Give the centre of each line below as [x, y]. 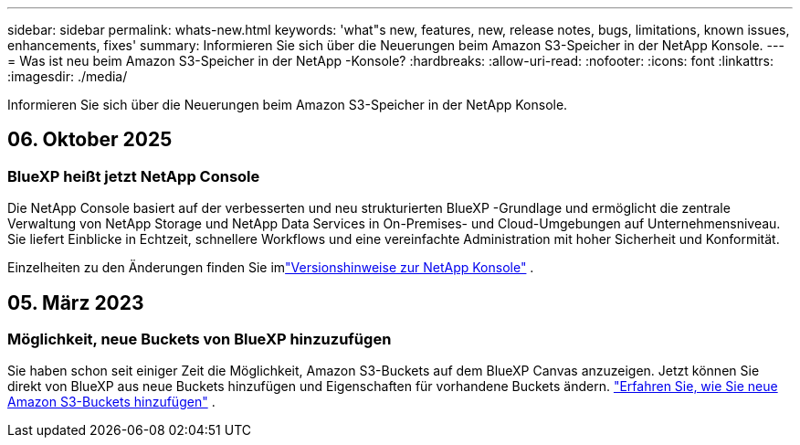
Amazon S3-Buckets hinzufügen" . [111, 402]
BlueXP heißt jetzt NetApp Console [134, 176]
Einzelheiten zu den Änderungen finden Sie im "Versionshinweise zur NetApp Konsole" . [271, 268]
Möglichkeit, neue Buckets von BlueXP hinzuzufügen [200, 339]
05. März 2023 [76, 302]
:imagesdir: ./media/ [68, 76]
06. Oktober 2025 [90, 140]
